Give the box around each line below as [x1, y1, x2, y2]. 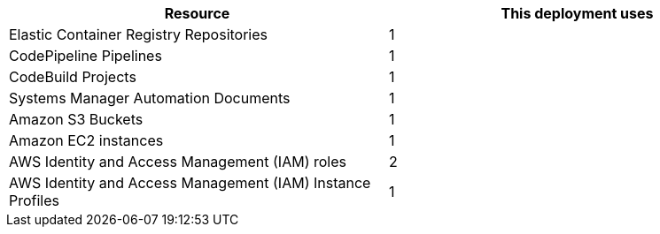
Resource [164, 4, 230, 22]
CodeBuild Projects [9, 68, 136, 86]
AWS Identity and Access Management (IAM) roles [9, 153, 346, 170]
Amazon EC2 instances [9, 132, 164, 149]
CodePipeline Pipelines [9, 47, 162, 64]
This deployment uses [501, 4, 654, 22]
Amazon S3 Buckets [9, 110, 144, 128]
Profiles [9, 192, 60, 209]
